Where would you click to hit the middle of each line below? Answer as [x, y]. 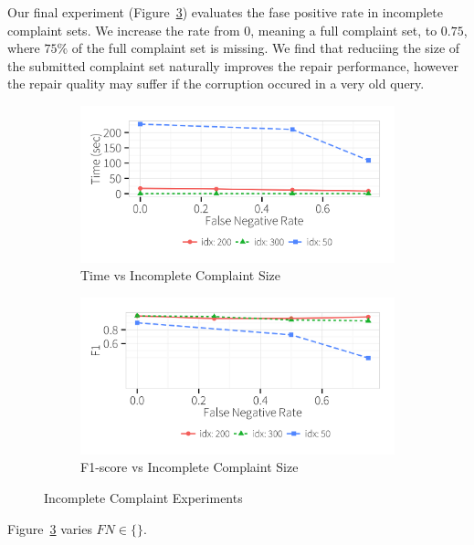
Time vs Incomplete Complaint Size [180, 275]
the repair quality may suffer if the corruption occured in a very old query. [216, 84]
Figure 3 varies [50, 528]
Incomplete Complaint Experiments [143, 498]
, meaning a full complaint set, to [344, 30]
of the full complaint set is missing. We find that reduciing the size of [266, 48]
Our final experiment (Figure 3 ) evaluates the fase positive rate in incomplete [225, 12]
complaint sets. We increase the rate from [124, 30]
